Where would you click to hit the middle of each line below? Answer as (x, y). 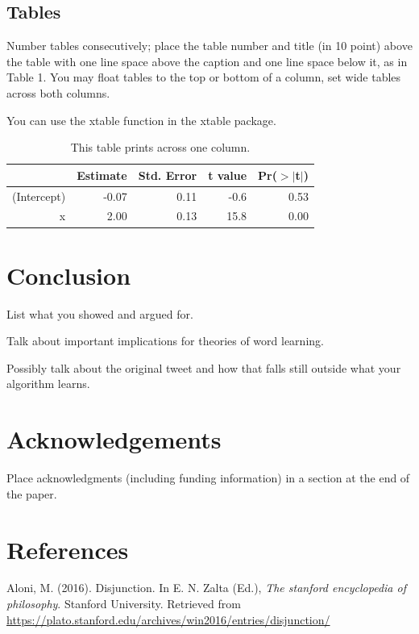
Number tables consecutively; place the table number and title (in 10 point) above (209, 46)
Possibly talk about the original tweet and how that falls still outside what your (204, 367)
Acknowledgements (114, 439)
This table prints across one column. (160, 147)
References (68, 549)
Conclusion (69, 275)
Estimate (102, 175)
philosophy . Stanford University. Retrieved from (124, 604)
